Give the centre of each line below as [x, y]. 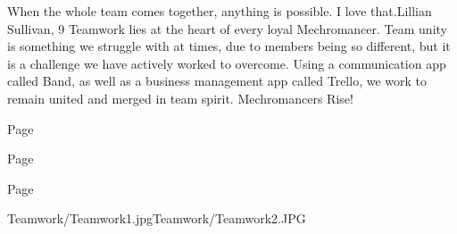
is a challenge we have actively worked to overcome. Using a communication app [227, 63]
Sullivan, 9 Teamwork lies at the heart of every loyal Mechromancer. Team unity [227, 28]
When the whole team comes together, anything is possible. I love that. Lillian [220, 11]
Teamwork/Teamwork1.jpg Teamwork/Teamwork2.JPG [157, 218]
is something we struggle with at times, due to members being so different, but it [229, 46]
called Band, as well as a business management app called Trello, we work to [217, 81]
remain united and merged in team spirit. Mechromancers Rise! [180, 98]
